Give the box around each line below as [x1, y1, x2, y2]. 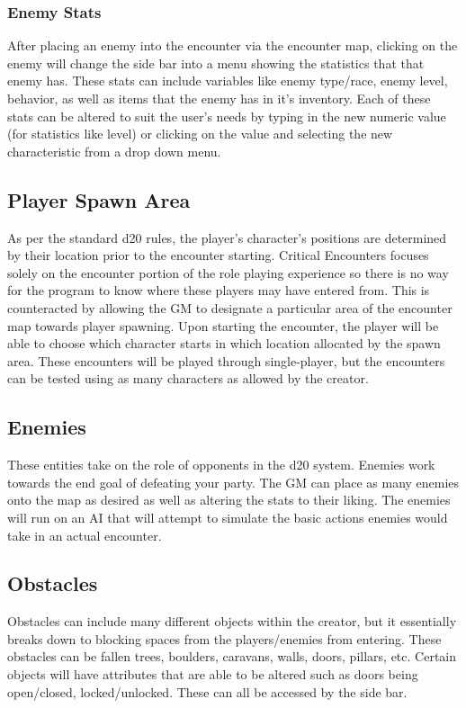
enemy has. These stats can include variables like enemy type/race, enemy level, [7, 71, 448, 90]
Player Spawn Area [7, 185, 191, 213]
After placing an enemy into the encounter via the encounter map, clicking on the [7, 36, 458, 55]
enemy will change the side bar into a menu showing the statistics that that [7, 53, 425, 72]
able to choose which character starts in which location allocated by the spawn [7, 334, 441, 353]
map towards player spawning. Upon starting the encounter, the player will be [7, 316, 439, 335]
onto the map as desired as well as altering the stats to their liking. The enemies [7, 490, 451, 509]
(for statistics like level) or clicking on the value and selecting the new [7, 124, 393, 143]
